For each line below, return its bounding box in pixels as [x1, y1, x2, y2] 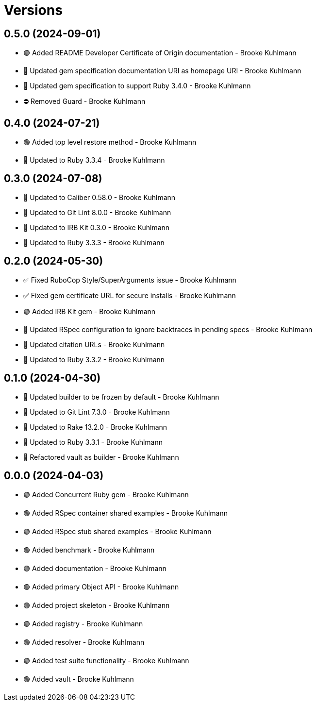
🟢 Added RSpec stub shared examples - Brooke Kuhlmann [23, 527, 212, 536]
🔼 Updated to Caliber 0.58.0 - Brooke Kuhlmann [23, 193, 176, 201]
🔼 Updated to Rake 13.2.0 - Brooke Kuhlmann [23, 422, 167, 431]
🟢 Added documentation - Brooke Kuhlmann [23, 564, 166, 573]
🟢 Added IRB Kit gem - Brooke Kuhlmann [23, 307, 156, 316]
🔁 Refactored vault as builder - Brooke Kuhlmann [23, 453, 179, 461]
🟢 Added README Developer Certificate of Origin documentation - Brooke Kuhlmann [23, 49, 297, 57]
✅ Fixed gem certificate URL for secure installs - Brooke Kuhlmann [23, 291, 236, 300]
